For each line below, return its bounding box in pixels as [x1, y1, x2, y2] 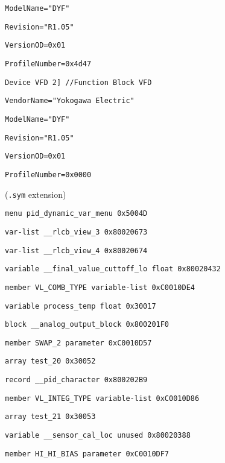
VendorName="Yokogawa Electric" [5, 96, 135, 106]
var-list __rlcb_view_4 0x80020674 [5, 246, 148, 255]
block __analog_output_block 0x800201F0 [5, 320, 170, 329]
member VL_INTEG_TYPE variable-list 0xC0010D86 [5, 394, 200, 403]
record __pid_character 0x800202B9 [5, 376, 148, 385]
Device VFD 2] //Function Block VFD [5, 78, 152, 87]
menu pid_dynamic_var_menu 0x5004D [5, 209, 148, 218]
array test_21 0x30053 [5, 412, 96, 421]
